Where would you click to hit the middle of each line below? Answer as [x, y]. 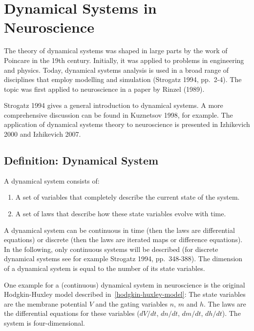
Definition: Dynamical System [81, 160]
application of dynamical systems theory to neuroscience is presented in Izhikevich [127, 124]
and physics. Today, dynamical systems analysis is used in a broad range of [116, 70]
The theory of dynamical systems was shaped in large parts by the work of [116, 51]
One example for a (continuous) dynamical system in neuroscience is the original [125, 284]
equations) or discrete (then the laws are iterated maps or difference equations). [123, 239]
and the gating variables [132, 303]
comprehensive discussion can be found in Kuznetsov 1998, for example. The [118, 114]
